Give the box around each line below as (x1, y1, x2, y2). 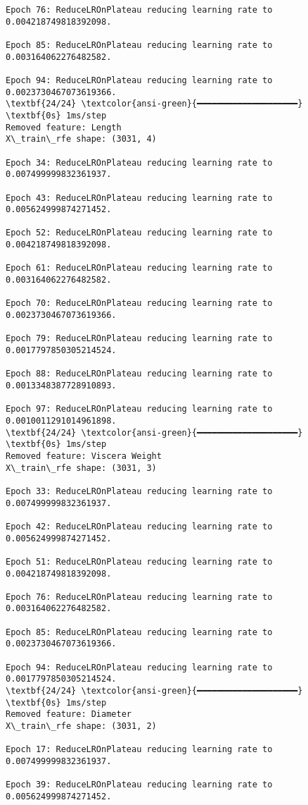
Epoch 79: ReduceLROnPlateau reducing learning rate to (6, 333, 273, 344)
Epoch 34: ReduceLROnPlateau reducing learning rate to (6, 157, 273, 168)
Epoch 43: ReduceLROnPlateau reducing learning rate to (6, 192, 273, 203)
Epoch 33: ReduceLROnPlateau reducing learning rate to (6, 486, 273, 496)
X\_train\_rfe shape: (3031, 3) (6, 462, 157, 473)
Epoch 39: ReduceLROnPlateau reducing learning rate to (6, 780, 273, 790)
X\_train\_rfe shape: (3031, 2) (6, 721, 157, 732)
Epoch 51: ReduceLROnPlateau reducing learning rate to (6, 556, 273, 567)
